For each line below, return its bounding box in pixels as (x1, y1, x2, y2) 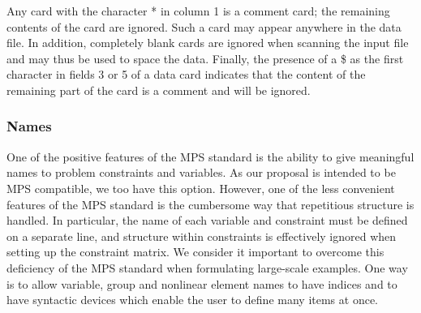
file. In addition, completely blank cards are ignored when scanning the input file (6, 34, 409, 51)
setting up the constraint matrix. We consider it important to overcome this (6, 243, 384, 260)
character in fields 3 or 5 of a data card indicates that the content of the (6, 66, 366, 83)
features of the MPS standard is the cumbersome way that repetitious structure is (6, 195, 415, 212)
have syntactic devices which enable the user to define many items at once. (6, 291, 378, 308)
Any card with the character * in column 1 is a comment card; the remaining (6, 2, 390, 19)
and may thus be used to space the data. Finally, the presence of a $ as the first (6, 49, 404, 66)
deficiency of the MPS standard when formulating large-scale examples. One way (6, 259, 408, 276)
